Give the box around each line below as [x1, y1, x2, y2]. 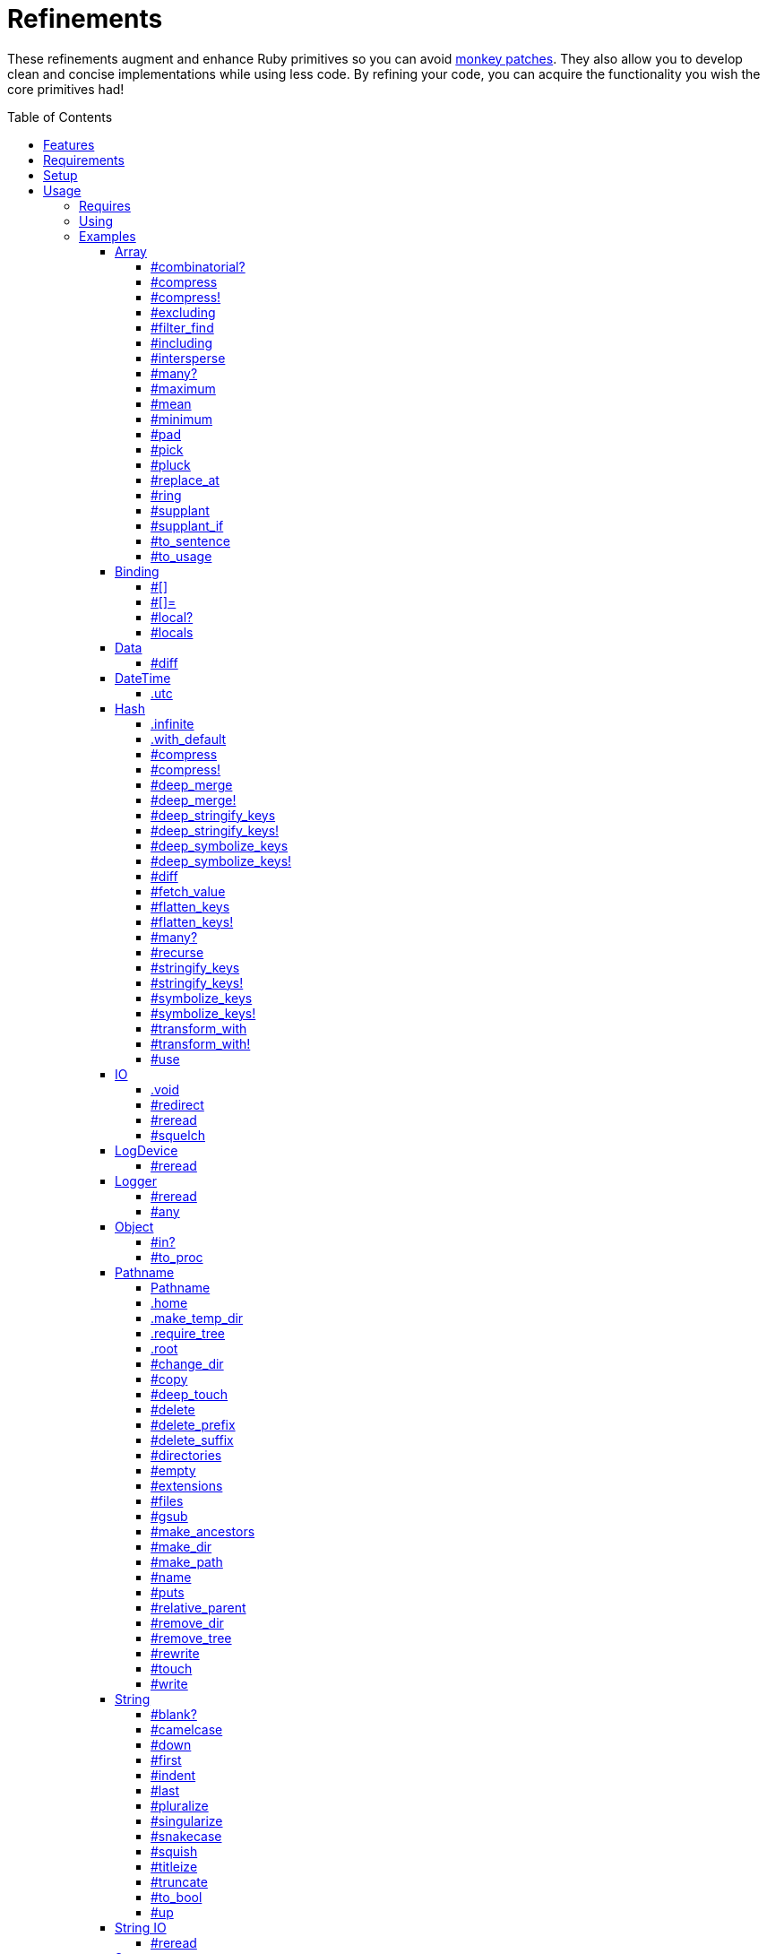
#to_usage [151, 548, 212, 564]
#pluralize [151, 1797, 209, 1813]
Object [115, 1218, 154, 1234]
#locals [151, 624, 194, 640]
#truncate [151, 1873, 208, 1889]
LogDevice [115, 1142, 178, 1158]
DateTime [115, 670, 171, 686]
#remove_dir [151, 1614, 224, 1630]
